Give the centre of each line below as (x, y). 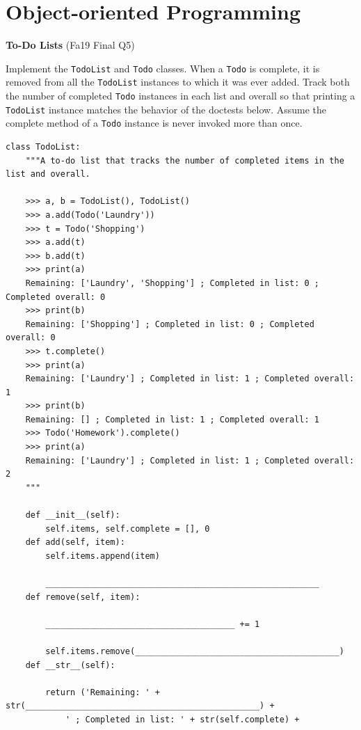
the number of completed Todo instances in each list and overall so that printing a (180, 96)
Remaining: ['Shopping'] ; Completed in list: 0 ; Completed (170, 324)
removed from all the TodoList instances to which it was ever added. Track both (178, 82)
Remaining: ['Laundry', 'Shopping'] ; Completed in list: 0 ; (173, 283)
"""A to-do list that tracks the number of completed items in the (185, 160)
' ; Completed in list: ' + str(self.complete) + (182, 719)
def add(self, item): (75, 542)
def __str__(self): (70, 665)
